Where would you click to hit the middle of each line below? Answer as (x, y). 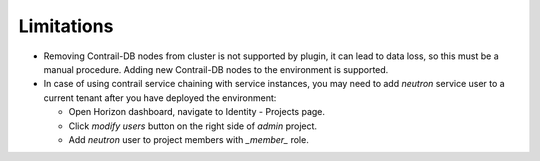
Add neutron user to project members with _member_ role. (188, 139)
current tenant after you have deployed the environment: (160, 97)
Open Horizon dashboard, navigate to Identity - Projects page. (196, 112)
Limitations (66, 26)
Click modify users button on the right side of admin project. (193, 126)
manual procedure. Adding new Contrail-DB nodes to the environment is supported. (216, 69)
